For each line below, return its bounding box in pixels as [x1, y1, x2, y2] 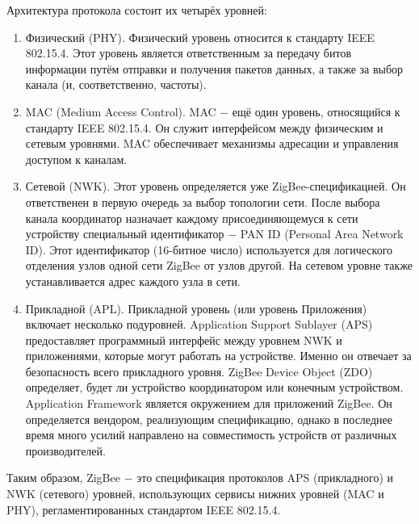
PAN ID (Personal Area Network [240, 225, 404, 242]
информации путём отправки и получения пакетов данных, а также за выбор [25, 60, 404, 77]
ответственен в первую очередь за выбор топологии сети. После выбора [25, 193, 380, 210]
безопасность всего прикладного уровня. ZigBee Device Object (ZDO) [25, 363, 373, 379]
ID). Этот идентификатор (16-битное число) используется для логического [25, 241, 393, 258]
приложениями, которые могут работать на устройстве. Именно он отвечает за [25, 347, 412, 364]
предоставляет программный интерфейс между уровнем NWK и [25, 331, 342, 348]
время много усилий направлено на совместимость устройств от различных [25, 426, 397, 443]
